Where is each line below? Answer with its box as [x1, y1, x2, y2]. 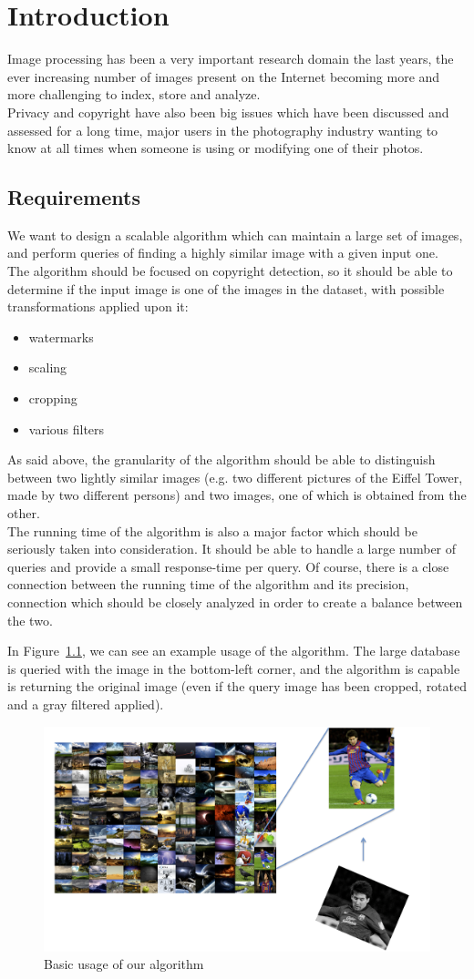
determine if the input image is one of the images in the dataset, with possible [7, 279, 445, 298]
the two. [7, 610, 53, 629]
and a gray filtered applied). [7, 694, 164, 713]
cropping [28, 389, 77, 408]
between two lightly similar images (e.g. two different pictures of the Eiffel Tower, [7, 467, 463, 486]
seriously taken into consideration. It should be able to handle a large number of [7, 539, 457, 558]
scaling [28, 358, 67, 377]
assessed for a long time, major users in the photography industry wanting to [7, 120, 438, 139]
